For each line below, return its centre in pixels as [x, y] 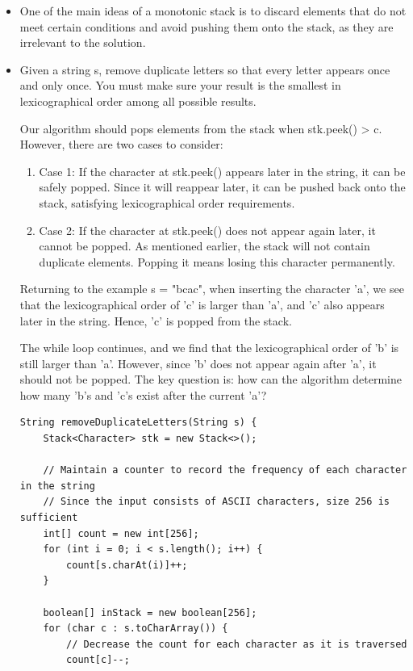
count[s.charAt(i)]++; [127, 565]
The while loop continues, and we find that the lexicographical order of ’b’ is [209, 348]
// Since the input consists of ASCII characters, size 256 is [216, 502]
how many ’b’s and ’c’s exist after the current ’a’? [143, 394]
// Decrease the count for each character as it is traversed [237, 644]
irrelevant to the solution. [83, 42]
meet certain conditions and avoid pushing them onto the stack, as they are [206, 26]
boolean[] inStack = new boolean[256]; [150, 612]
